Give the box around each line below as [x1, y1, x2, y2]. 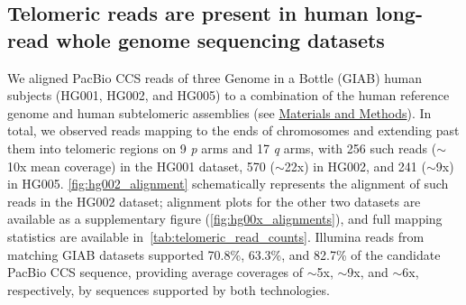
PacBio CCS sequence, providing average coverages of [7, 263, 304, 282]
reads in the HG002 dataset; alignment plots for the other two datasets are [7, 191, 421, 210]
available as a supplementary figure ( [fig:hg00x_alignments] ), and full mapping [7, 209, 443, 228]
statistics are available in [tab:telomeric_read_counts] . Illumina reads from [7, 226, 425, 245]
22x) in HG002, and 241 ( [284, 156, 426, 175]
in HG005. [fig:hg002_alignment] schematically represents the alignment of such [7, 174, 449, 193]
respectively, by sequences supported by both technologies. [7, 280, 330, 299]
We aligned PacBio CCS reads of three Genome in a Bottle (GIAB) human [7, 68, 422, 87]
